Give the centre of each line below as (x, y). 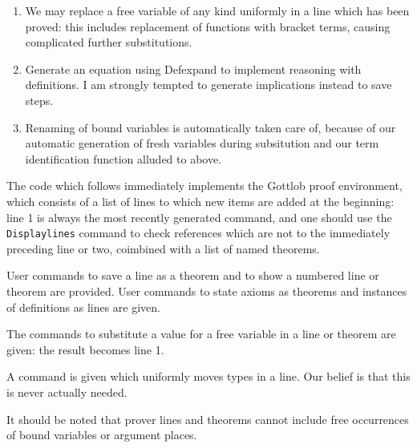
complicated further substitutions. (109, 42)
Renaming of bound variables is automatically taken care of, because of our (211, 127)
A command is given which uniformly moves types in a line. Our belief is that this (208, 376)
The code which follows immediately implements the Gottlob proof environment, (204, 186)
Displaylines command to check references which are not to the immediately (198, 233)
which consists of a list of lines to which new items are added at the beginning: (200, 201)
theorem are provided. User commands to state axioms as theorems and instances (207, 291)
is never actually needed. (67, 391)
